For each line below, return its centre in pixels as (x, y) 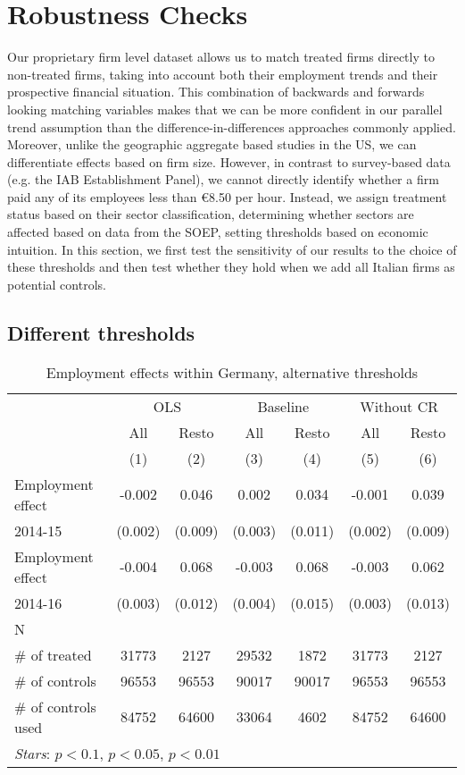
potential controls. (57, 284)
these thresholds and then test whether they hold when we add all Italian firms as (231, 267)
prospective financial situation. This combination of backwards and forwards (216, 92)
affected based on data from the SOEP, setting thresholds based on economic (218, 232)
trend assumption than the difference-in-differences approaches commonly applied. (232, 126)
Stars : (33, 753)
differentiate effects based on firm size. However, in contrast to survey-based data (229, 161)
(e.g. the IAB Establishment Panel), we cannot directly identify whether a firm (223, 179)
